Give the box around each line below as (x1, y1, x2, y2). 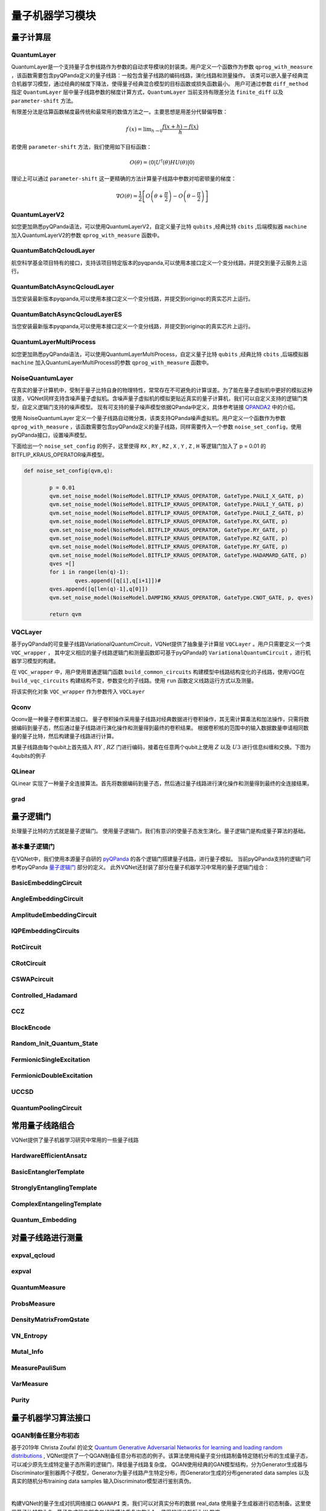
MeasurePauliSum (11, 1364, 66, 1372)
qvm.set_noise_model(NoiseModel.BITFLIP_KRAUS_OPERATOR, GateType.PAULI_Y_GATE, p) (49, 501, 304, 508)
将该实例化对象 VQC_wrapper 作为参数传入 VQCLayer (11, 688, 145, 695)
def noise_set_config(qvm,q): (24, 467, 113, 474)
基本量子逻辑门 (11, 843, 55, 851)
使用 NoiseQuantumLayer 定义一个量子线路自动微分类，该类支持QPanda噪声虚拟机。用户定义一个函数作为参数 (11, 415, 286, 422)
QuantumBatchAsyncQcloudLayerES (11, 310, 123, 319)
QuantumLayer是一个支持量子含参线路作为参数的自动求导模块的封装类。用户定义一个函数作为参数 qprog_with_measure (11, 63, 313, 71)
